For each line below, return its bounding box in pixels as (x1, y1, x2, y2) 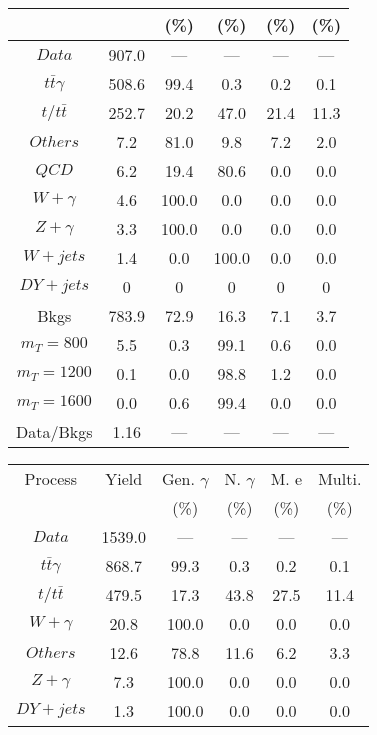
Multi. (318, 467, 362, 490)
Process (24, 467, 77, 490)
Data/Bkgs (16, 420, 93, 443)
